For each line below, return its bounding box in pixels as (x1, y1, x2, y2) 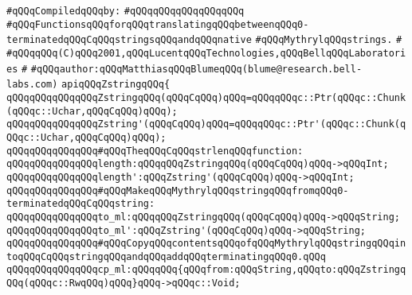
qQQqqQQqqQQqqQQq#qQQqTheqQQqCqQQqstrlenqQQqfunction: (6, 145, 304, 157)
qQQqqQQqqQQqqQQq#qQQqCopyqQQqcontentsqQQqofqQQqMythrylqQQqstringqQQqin (6, 238, 406, 250)
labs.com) (6, 79, 58, 91)
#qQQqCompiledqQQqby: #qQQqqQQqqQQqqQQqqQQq (6, 6, 245, 17)
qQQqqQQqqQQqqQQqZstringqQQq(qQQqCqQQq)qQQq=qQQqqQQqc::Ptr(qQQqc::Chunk (6, 91, 406, 103)
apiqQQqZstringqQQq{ (61, 79, 171, 91)
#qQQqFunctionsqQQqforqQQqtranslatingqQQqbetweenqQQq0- (6, 18, 309, 30)
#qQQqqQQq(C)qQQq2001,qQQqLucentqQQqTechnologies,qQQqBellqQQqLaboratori (6, 47, 406, 59)
